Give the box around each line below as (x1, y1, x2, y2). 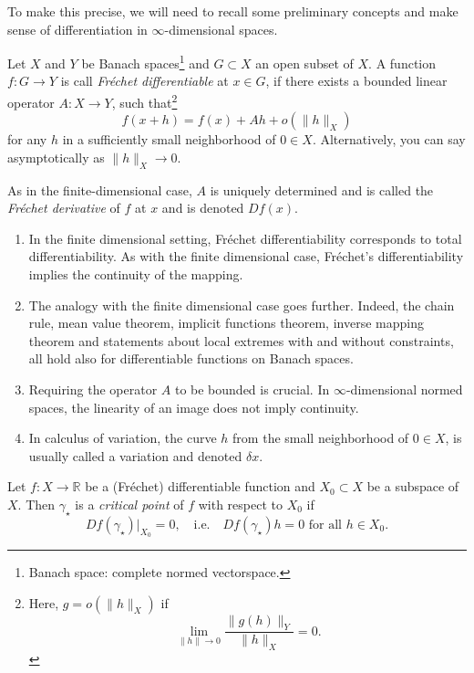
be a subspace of (366, 477, 459, 496)
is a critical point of (75, 494, 184, 513)
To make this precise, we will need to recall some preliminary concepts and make (7, 2, 459, 20)
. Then (17, 494, 56, 513)
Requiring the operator (28, 380, 158, 399)
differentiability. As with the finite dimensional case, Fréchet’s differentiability (28, 247, 464, 266)
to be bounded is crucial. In (174, 380, 330, 399)
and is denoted (161, 198, 244, 217)
